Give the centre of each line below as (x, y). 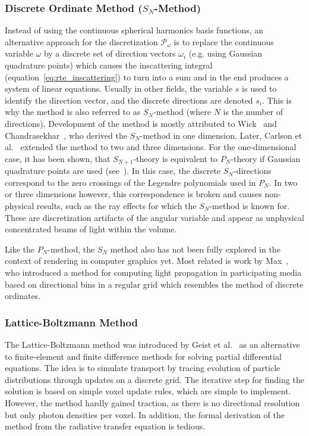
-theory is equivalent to (176, 158)
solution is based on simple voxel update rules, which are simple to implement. (148, 391)
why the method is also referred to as (73, 112)
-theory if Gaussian (266, 158)
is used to (259, 88)
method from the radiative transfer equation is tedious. (105, 426)
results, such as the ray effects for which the (116, 205)
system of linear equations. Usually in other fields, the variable (119, 88)
